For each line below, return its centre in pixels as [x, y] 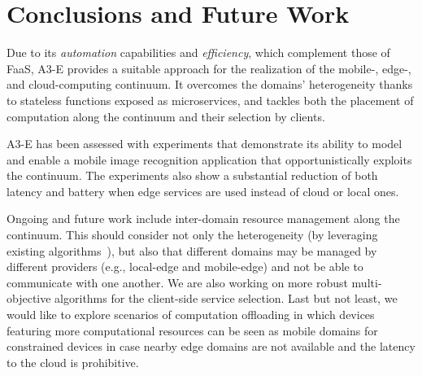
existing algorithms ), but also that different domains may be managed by [192, 250]
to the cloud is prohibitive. [73, 362]
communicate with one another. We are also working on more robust [177, 282]
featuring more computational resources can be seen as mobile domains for [192, 330]
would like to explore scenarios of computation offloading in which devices [191, 315]
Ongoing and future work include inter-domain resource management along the [203, 219]
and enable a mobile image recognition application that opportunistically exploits [209, 159]
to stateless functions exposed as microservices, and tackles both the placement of [210, 100]
